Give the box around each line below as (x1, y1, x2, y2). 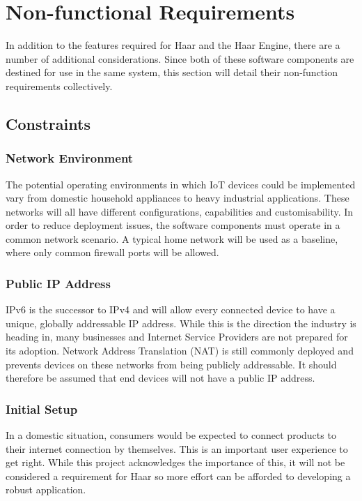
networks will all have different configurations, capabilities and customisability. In (6, 204, 354, 218)
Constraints (6, 112, 90, 134)
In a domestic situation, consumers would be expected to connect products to (6, 428, 336, 442)
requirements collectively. (6, 78, 113, 93)
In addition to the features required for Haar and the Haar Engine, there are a (6, 38, 340, 52)
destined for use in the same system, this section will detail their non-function (6, 65, 338, 80)
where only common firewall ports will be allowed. (6, 245, 219, 260)
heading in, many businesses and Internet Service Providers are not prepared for (6, 329, 348, 344)
